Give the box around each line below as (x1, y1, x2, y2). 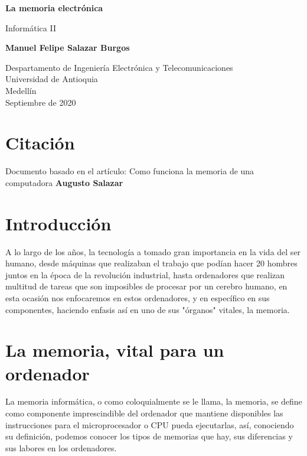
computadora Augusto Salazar (5, 176, 123, 188)
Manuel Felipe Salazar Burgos (5, 41, 130, 54)
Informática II (5, 21, 56, 34)
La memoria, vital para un (5, 338, 224, 362)
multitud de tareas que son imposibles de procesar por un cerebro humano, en (5, 280, 288, 292)
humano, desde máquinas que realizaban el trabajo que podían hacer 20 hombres (5, 257, 298, 269)
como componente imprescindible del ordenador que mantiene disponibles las (5, 407, 283, 419)
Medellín (5, 84, 37, 96)
